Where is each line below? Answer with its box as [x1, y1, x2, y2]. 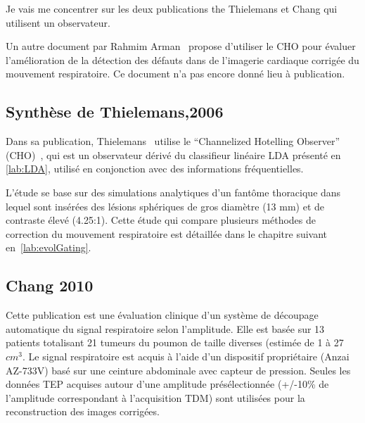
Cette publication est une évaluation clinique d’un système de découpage [6, 308, 319, 322]
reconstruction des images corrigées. [6, 404, 160, 419]
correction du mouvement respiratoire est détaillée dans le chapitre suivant [6, 226, 328, 241]
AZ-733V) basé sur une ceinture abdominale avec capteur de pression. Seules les [6, 362, 351, 377]
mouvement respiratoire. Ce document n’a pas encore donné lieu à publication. [6, 66, 345, 81]
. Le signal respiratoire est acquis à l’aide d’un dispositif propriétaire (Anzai [23, 348, 350, 363]
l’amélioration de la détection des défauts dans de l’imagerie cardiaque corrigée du [6, 52, 359, 67]
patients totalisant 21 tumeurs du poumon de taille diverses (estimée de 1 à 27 [6, 335, 344, 350]
